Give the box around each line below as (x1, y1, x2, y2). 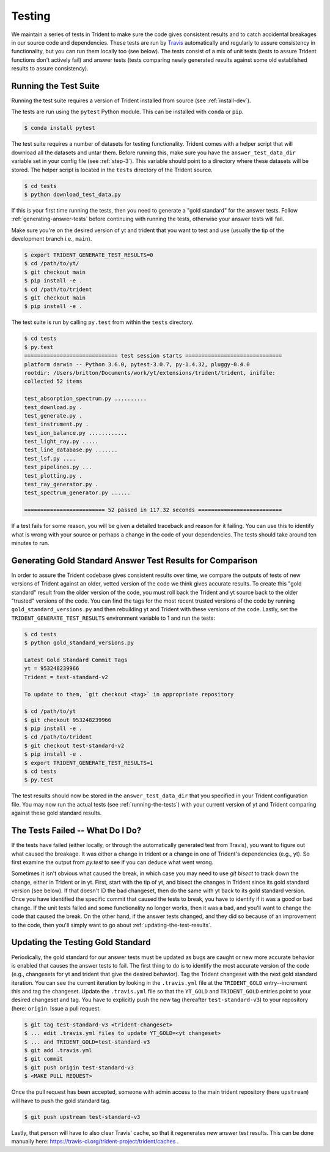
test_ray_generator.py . (24, 481, 99, 488)
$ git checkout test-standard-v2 (24, 742, 125, 749)
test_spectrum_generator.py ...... (24, 489, 131, 496)
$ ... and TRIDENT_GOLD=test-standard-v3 (24, 1038, 150, 1045)
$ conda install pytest (24, 124, 96, 132)
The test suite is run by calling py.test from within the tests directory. (11, 318, 194, 326)
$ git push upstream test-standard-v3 (24, 1113, 141, 1120)
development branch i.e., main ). (11, 235, 92, 243)
